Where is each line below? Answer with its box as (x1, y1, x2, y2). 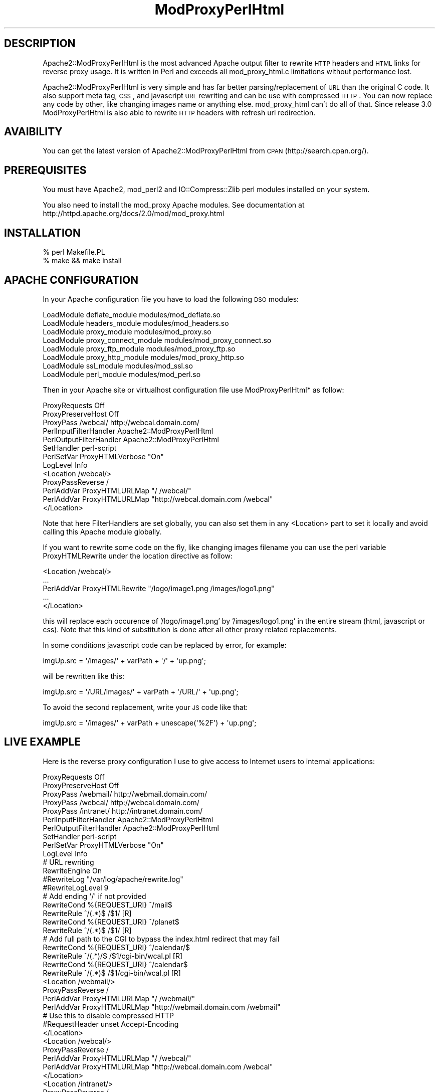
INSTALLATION (4, 226, 81, 239)
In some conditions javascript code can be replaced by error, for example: (43, 640, 287, 649)
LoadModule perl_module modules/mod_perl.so (43, 370, 201, 379)
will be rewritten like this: (43, 671, 125, 680)
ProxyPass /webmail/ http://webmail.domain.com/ (43, 789, 207, 798)
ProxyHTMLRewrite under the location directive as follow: (43, 551, 233, 560)
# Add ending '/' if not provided (43, 891, 146, 900)
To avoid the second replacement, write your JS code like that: (43, 702, 248, 711)
